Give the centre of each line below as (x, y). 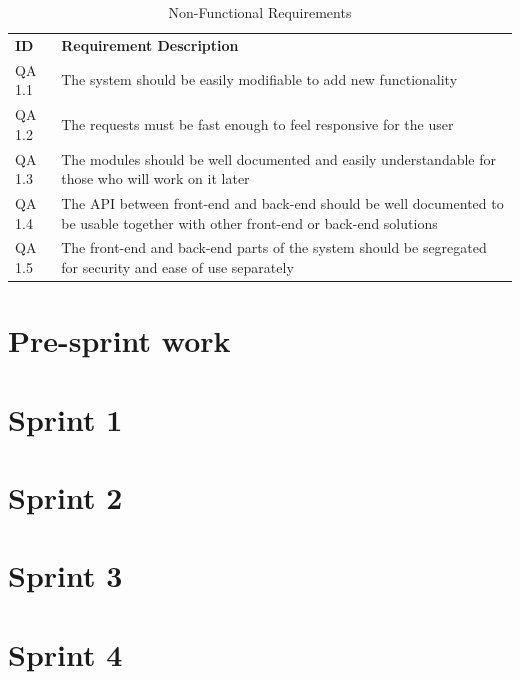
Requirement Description (150, 44)
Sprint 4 (65, 653)
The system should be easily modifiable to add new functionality (259, 79)
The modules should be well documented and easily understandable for (279, 158)
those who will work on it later (155, 178)
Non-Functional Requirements (260, 12)
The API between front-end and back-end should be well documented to (282, 203)
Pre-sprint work (119, 340)
